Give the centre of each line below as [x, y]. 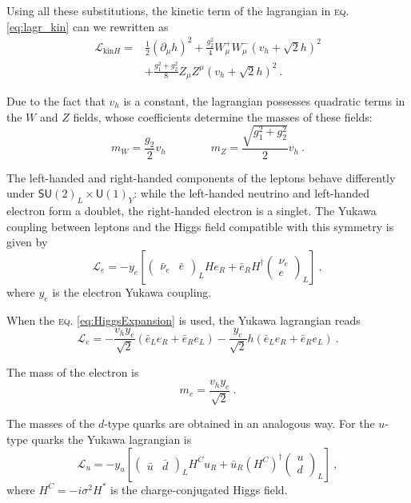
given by [27, 242]
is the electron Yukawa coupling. [132, 291]
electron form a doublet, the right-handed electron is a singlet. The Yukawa [192, 211]
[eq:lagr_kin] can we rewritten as [88, 26]
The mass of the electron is [73, 371]
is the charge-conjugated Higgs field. [199, 489]
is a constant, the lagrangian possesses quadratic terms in [264, 101]
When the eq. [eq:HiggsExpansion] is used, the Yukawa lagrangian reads [184, 319]
